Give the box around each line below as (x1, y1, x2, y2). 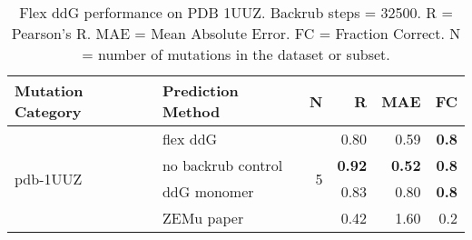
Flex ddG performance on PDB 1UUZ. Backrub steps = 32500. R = (19, 2, 453, 23)
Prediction (162, 80, 239, 101)
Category (15, 101, 82, 122)
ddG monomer (162, 181, 254, 202)
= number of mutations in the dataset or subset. (82, 44, 390, 65)
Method (162, 101, 221, 122)
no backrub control (162, 155, 283, 175)
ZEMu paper (162, 207, 244, 228)
